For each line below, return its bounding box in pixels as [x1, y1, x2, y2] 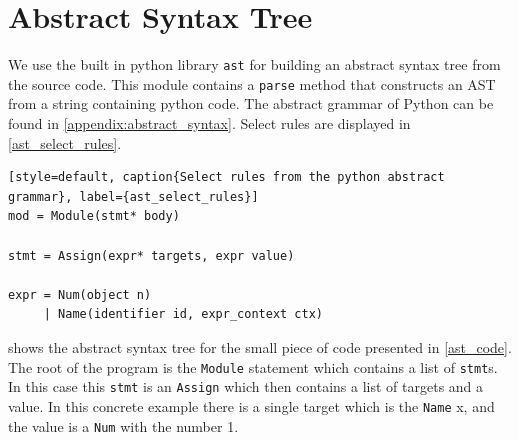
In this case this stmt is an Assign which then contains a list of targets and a [8, 376, 484, 397]
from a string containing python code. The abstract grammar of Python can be [8, 93, 494, 114]
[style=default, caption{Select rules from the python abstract [8, 170, 445, 185]
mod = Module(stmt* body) [8, 209, 180, 224]
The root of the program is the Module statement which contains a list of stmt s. [8, 356, 498, 377]
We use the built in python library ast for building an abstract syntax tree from [8, 54, 501, 75]
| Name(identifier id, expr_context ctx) [43, 307, 323, 322]
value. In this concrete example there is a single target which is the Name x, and [8, 395, 495, 416]
